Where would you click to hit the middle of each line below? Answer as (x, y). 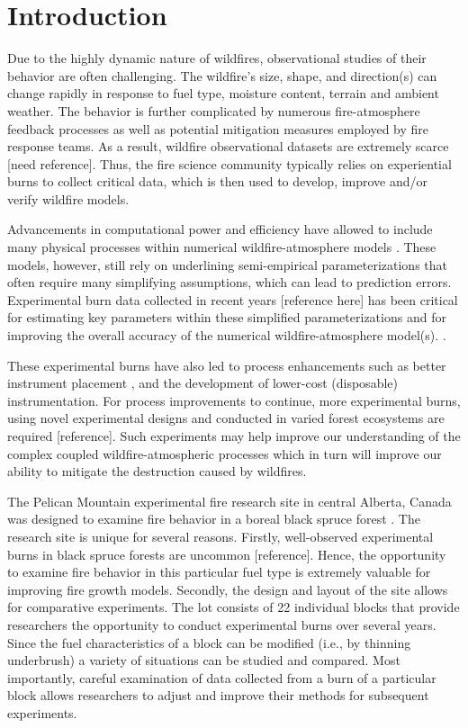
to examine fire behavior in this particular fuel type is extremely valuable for (219, 572)
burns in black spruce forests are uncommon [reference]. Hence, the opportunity (227, 554)
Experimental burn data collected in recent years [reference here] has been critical (233, 299)
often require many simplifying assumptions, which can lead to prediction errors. (229, 282)
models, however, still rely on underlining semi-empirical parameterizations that (227, 264)
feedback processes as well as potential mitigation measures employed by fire (218, 128)
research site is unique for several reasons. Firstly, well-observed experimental (220, 536)
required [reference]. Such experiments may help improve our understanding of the (234, 436)
